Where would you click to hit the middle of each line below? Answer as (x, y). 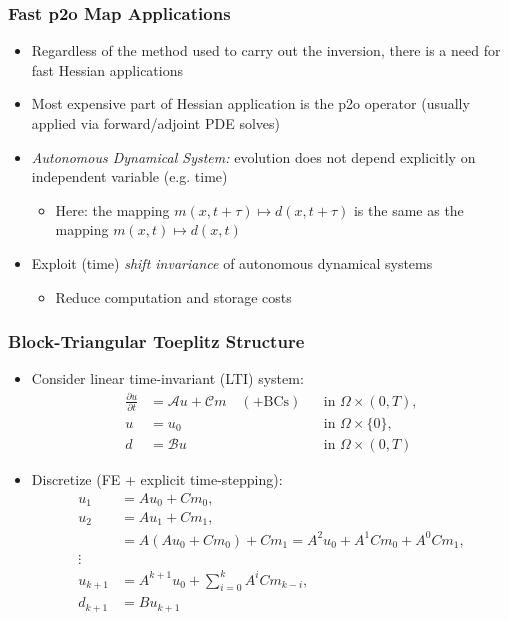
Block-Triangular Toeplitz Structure (156, 341)
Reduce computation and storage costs (173, 296)
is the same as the (408, 209)
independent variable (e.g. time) (129, 176)
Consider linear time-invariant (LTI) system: (167, 378)
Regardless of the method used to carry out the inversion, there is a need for (266, 50)
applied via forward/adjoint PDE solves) (155, 123)
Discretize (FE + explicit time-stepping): (157, 478)
